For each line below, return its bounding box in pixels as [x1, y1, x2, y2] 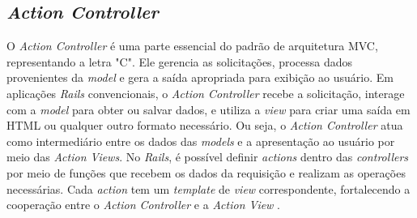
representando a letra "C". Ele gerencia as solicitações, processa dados [6, 53, 353, 70]
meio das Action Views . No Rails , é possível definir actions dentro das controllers [6, 148, 409, 165]
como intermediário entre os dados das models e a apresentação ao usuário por [6, 132, 395, 149]
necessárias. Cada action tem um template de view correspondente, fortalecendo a [6, 180, 411, 197]
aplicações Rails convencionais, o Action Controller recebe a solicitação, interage [6, 84, 405, 101]
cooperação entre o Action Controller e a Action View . [6, 196, 280, 213]
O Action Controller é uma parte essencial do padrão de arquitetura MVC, [6, 37, 378, 54]
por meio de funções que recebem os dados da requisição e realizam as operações [6, 164, 406, 181]
